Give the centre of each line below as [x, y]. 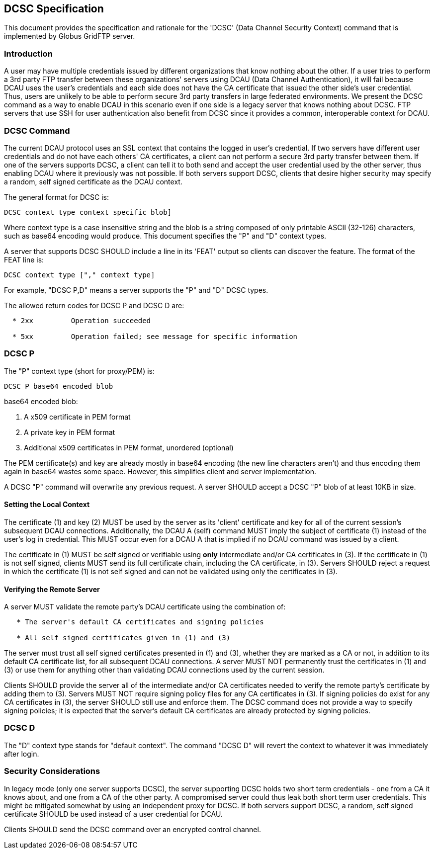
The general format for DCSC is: [57, 197]
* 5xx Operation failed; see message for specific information [155, 336]
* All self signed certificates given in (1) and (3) [124, 638]
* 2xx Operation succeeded [82, 320]
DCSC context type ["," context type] [80, 275]
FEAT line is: [24, 259]
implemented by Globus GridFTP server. [70, 36]
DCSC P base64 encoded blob [59, 386]
